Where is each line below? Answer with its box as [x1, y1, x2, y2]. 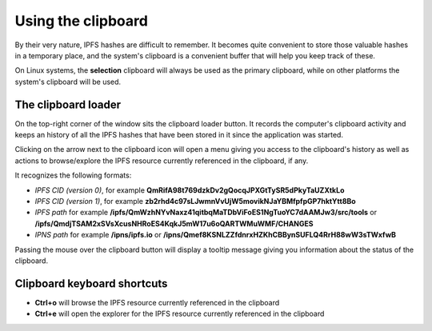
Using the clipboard [14, 12, 148, 30]
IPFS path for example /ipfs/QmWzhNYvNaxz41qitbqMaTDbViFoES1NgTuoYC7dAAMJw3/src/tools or [34, 208, 378, 217]
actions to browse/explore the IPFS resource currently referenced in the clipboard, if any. [14, 156, 309, 165]
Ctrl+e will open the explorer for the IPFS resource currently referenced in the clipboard [34, 309, 325, 319]
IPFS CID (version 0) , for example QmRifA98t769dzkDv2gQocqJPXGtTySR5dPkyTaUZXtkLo [34, 185, 345, 195]
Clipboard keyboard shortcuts [14, 277, 168, 290]
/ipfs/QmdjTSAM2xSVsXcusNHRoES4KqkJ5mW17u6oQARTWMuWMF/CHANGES [34, 218, 314, 228]
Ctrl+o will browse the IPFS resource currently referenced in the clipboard [34, 297, 280, 307]
